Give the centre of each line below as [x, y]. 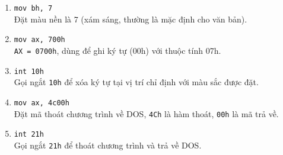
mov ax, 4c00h [42, 103]
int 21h [29, 135]
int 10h [29, 71]
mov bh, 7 [33, 8]
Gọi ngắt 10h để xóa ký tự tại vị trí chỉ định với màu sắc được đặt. [136, 82]
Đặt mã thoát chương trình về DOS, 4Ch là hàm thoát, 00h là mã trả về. [146, 113]
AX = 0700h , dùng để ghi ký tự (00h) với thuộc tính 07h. [117, 50]
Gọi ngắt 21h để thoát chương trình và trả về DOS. [108, 145]
